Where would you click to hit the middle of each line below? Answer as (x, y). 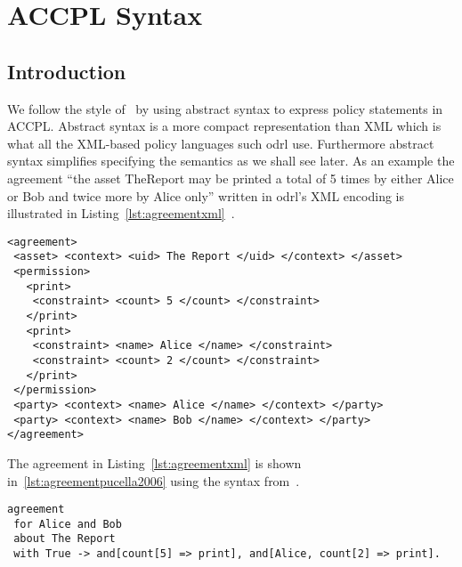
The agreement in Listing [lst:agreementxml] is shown (154, 462)
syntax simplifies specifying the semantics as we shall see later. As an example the (231, 161)
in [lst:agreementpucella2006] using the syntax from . (154, 480)
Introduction (67, 71)
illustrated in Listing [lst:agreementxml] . (121, 213)
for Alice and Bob (68, 524)
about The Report (65, 539)
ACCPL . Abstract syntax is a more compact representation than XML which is (224, 126)
